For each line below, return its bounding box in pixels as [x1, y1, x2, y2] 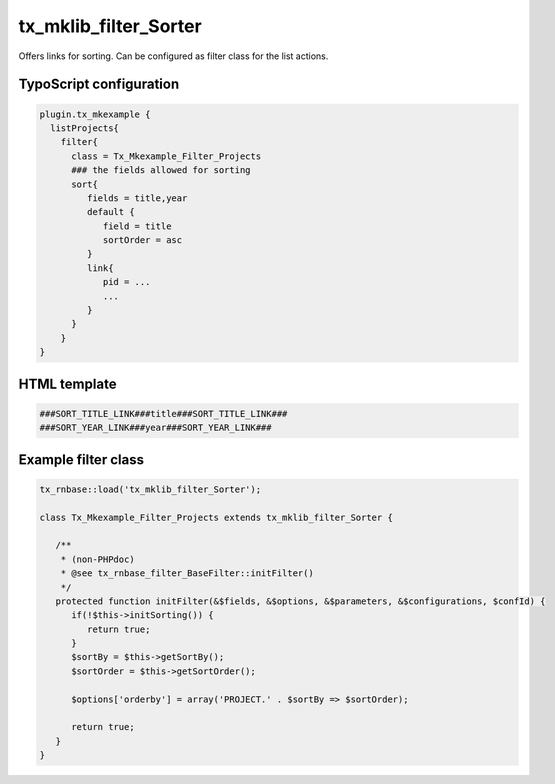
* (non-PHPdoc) [60, 553, 135, 565]
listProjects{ [50, 122, 120, 134]
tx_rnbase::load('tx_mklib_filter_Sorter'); [39, 483, 262, 495]
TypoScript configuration [18, 76, 180, 93]
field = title [102, 220, 172, 232]
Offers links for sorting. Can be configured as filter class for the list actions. [18, 50, 329, 62]
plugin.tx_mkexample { [39, 108, 151, 120]
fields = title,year [86, 192, 188, 204]
